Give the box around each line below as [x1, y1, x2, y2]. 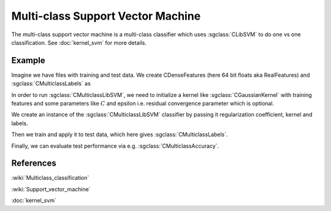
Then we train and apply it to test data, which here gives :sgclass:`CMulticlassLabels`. [11, 131, 228, 138]
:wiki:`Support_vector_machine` [11, 185, 91, 193]
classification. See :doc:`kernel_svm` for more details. [11, 39, 147, 46]
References [11, 158, 56, 169]
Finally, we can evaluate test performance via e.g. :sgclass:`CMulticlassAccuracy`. [11, 142, 219, 150]
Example [11, 55, 45, 66]
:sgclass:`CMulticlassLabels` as [11, 80, 91, 87]
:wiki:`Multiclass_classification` [11, 174, 89, 182]
